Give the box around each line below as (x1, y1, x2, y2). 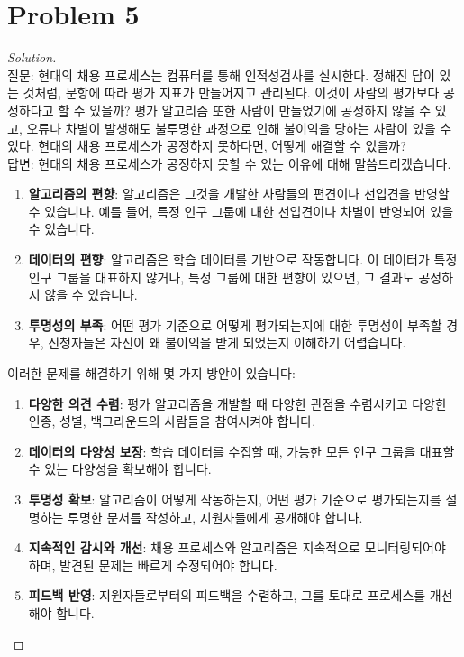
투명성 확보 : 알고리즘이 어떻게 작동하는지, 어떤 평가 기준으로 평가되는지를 (28, 490, 441, 508)
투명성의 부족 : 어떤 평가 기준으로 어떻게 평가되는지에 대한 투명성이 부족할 (28, 315, 442, 334)
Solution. (7, 48, 57, 67)
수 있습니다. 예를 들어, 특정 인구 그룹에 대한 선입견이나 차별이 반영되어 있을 (28, 201, 454, 220)
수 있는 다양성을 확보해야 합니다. (28, 459, 212, 478)
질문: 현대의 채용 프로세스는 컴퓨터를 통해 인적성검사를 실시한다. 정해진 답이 (7, 65, 435, 84)
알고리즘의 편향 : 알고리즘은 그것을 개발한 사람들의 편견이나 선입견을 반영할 (28, 184, 450, 203)
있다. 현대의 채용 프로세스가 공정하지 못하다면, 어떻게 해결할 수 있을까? (7, 136, 406, 155)
